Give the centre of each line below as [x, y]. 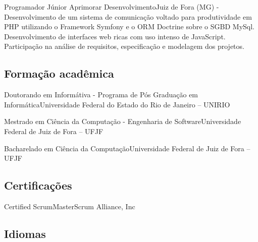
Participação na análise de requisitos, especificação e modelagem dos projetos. [124, 46]
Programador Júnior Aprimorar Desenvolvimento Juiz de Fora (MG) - [112, 7]
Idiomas [25, 233]
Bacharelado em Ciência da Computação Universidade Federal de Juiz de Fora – [127, 148]
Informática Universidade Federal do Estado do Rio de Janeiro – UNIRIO [117, 104]
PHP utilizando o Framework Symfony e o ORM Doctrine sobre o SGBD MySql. [130, 26]
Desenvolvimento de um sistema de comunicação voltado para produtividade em [128, 16]
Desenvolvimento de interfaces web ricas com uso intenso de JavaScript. [115, 36]
